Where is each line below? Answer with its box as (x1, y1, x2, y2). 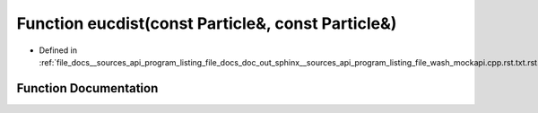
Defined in (39, 45, 78, 56)
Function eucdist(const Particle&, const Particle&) (16, 13, 397, 33)
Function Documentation (16, 81, 159, 96)
